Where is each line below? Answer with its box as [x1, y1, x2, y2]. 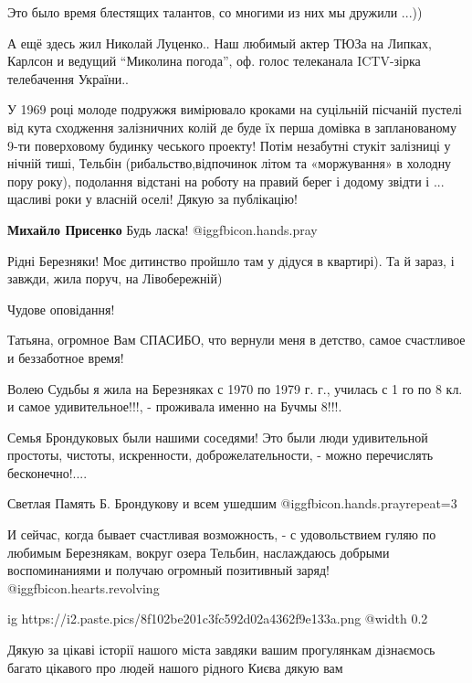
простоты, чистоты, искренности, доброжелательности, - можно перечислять [7, 445, 434, 464]
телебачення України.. [7, 69, 130, 88]
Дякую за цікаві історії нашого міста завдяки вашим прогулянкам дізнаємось [7, 640, 435, 659]
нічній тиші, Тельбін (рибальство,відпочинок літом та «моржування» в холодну [7, 154, 452, 173]
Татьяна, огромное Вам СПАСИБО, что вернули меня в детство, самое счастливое [7, 330, 466, 349]
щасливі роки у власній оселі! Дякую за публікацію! [7, 189, 298, 208]
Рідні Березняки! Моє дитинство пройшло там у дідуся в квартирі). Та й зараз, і [7, 251, 455, 270]
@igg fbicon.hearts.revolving [7, 578, 160, 597]
